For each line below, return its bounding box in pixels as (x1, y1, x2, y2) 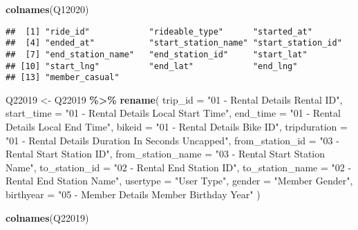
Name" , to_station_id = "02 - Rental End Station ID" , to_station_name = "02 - (6, 160, 352, 174)
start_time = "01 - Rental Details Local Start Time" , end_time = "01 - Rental (6, 106, 341, 120)
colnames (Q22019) (6, 210, 89, 224)
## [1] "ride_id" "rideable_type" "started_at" (6, 26, 312, 37)
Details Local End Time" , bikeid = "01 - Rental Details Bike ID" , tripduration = (6, 119, 348, 134)
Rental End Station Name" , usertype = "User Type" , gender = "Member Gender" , (6, 173, 353, 188)
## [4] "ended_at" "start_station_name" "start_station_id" (6, 38, 342, 48)
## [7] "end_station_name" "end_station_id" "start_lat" (6, 49, 308, 59)
